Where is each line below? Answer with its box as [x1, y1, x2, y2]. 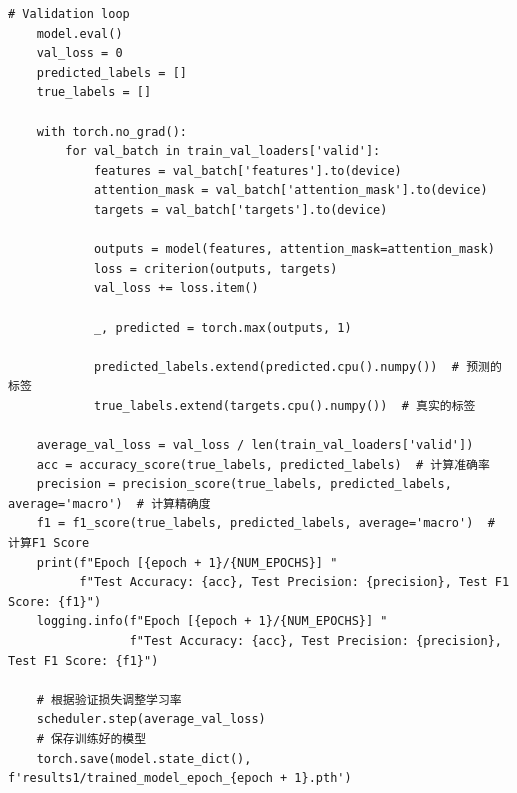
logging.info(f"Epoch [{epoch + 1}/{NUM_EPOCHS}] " [36, 614, 388, 629]
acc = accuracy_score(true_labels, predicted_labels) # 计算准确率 [36, 457, 490, 472]
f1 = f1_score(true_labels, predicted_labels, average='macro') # [36, 516, 495, 531]
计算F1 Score [8, 536, 90, 551]
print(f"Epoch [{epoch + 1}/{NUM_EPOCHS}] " [36, 555, 338, 570]
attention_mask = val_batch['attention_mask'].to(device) [93, 183, 488, 198]
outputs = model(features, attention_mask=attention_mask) [93, 242, 495, 257]
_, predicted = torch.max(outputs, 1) [93, 320, 352, 335]
